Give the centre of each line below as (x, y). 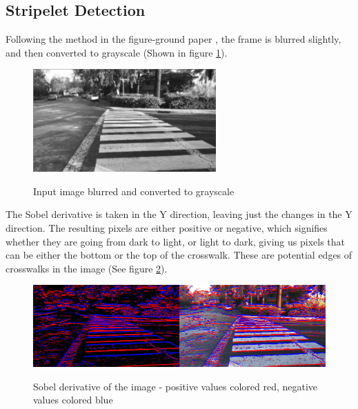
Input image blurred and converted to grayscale (134, 191)
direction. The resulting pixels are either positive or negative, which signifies (167, 227)
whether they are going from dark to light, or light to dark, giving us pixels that (175, 241)
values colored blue (73, 400)
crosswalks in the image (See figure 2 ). (87, 268)
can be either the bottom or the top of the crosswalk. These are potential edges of (179, 255)
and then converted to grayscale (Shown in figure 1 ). (117, 52)
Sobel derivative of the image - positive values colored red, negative (176, 386)
